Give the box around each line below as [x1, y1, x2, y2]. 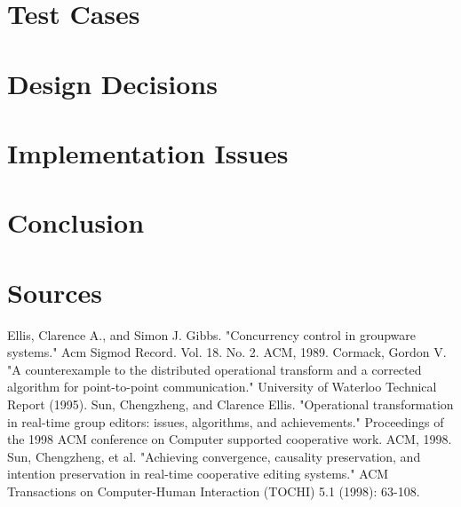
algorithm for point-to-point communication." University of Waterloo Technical [7, 377, 437, 396]
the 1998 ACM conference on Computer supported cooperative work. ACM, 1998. [7, 430, 452, 448]
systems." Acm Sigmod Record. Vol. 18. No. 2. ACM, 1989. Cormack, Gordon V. [7, 343, 447, 361]
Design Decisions [7, 65, 218, 101]
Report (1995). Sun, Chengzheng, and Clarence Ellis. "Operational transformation [7, 395, 454, 413]
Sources [7, 273, 102, 310]
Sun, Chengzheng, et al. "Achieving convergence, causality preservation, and [7, 447, 421, 465]
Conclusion [7, 204, 145, 241]
